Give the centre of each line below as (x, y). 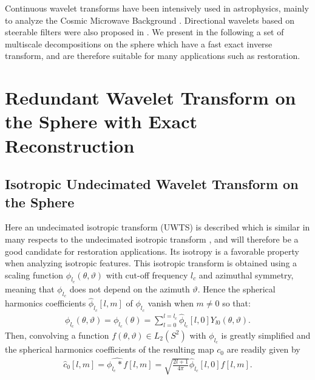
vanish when (171, 303)
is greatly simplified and (266, 335)
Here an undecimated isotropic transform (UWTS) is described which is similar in (157, 227)
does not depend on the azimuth (130, 288)
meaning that (30, 288)
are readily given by (263, 349)
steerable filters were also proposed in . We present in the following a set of (144, 32)
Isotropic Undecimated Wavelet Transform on (152, 184)
